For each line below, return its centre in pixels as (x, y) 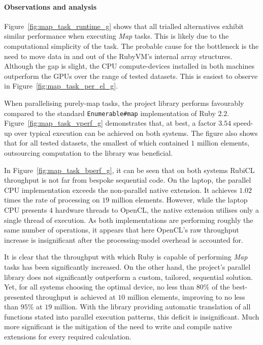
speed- (243, 123)
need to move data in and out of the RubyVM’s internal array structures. (118, 56)
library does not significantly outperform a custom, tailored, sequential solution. (128, 277)
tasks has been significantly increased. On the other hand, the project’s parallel (127, 266)
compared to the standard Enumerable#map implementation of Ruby (110, 113)
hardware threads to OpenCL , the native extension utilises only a (157, 209)
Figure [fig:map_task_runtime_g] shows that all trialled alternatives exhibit (124, 26)
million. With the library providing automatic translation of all (152, 307)
